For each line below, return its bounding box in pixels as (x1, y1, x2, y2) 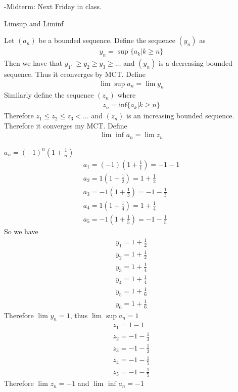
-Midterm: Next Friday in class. (4, 1, 102, 11)
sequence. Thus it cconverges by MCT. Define (4, 69, 146, 79)
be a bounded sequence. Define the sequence (38, 35, 175, 46)
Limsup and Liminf (4, 18, 64, 28)
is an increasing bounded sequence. (126, 110, 234, 121)
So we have (4, 226, 38, 236)
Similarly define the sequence (4, 90, 94, 100)
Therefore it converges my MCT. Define (4, 120, 127, 130)
